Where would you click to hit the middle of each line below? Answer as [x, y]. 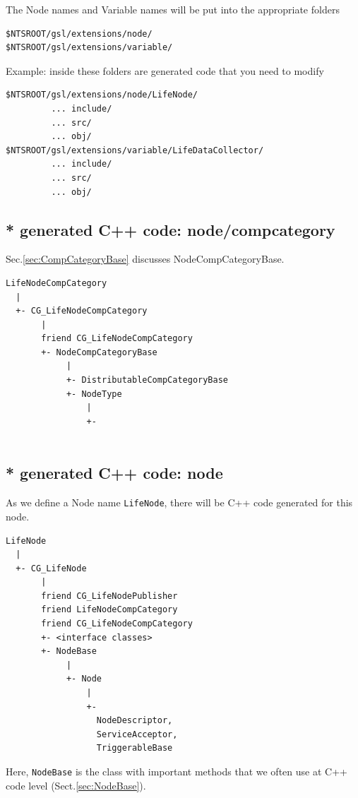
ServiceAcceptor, [137, 734]
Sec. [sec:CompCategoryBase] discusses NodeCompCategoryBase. [145, 259]
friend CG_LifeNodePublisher [109, 596]
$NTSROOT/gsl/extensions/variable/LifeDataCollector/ [135, 150]
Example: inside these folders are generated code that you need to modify [165, 70]
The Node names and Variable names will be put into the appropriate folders [173, 9]
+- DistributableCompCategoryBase [147, 380]
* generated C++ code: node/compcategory [171, 229]
